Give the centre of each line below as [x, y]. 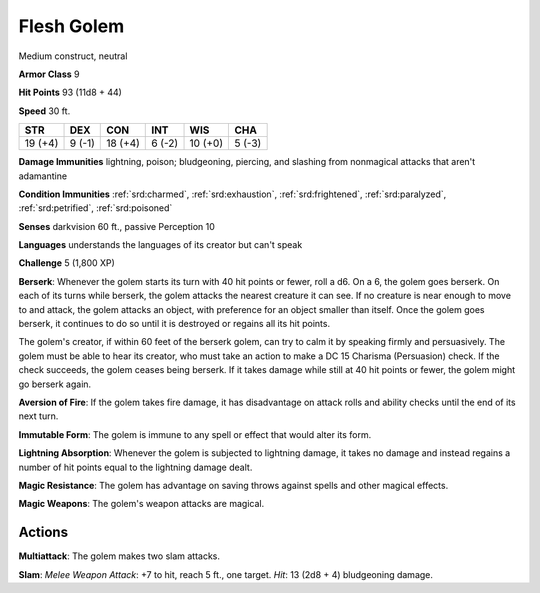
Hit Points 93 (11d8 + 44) [70, 92]
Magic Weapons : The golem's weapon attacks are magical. [141, 504]
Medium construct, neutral [73, 56]
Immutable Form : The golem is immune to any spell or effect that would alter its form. [195, 434]
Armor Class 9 [49, 74]
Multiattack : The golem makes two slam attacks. [119, 556]
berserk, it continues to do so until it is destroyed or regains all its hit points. [174, 324]
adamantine [43, 176]
